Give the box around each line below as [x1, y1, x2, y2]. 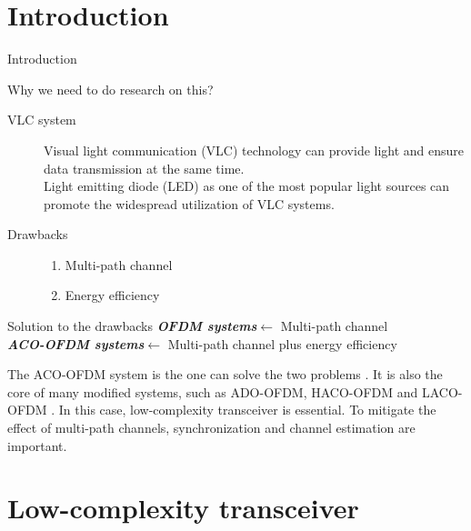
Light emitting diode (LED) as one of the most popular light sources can [44, 176, 450, 195]
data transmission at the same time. [44, 158, 245, 177]
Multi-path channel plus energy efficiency [167, 334, 397, 353]
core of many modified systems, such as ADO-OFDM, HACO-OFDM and [7, 382, 418, 401]
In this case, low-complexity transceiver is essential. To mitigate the [58, 400, 436, 419]
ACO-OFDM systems [7, 334, 145, 353]
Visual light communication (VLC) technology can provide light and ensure [44, 140, 465, 159]
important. [7, 436, 67, 455]
